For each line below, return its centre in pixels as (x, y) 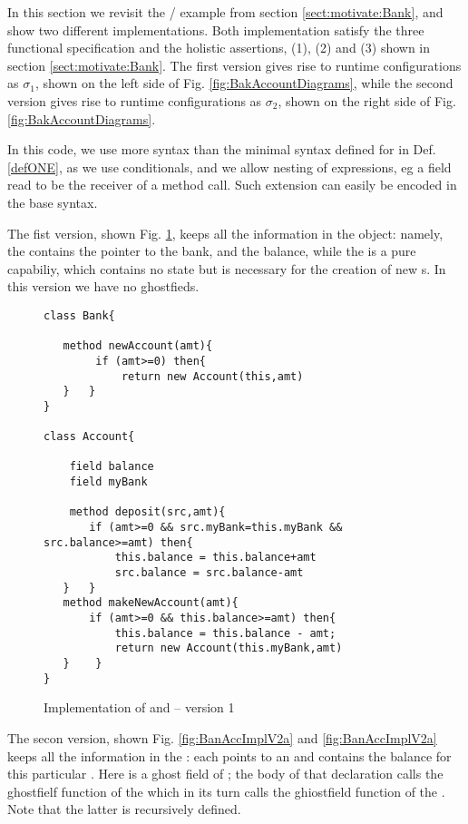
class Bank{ (79, 315)
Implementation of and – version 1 (139, 707)
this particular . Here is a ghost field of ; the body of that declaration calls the (225, 774)
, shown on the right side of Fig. (367, 100)
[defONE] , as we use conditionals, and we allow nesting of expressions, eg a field (229, 167)
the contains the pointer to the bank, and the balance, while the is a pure (212, 251)
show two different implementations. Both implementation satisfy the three (216, 29)
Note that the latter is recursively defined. (124, 809)
